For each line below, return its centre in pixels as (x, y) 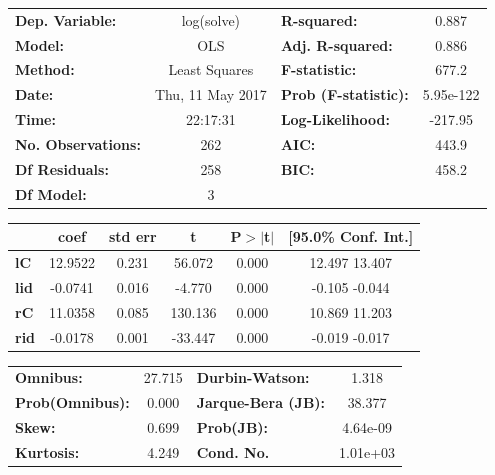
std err (132, 236)
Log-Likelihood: (335, 119)
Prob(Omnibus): (72, 402)
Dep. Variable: (66, 19)
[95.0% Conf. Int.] (351, 236)
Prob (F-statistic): (344, 94)
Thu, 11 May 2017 (210, 94)
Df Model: (51, 193)
